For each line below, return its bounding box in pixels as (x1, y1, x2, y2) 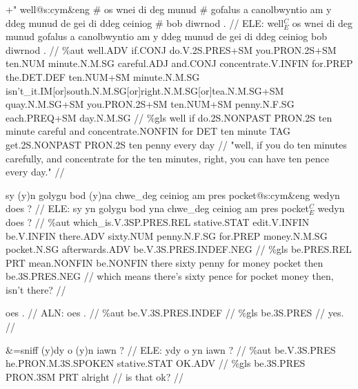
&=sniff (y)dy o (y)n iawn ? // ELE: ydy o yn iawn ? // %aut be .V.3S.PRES (6, 342, 336, 357)
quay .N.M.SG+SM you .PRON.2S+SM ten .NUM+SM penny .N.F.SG (6, 97, 295, 111)
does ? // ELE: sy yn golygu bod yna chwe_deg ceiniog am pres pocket (6, 201, 309, 216)
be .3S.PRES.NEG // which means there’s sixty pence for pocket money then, (6, 269, 334, 283)
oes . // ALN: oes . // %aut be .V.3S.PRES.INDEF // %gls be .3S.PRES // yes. (6, 305, 344, 320)
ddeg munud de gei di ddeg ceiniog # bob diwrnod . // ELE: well (6, 15, 284, 30)
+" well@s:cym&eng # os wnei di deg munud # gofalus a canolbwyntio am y (6, 2, 332, 16)
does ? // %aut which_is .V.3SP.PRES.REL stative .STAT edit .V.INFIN (6, 214, 310, 229)
